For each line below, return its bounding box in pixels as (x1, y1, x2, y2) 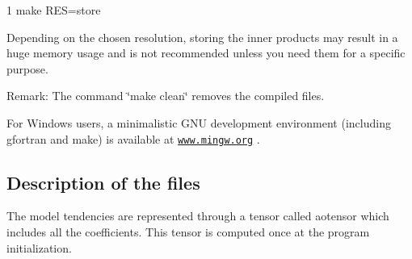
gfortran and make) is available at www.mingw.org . (6, 130, 260, 147)
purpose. (6, 60, 48, 77)
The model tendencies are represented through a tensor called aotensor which (6, 207, 389, 224)
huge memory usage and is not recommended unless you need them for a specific (6, 44, 406, 61)
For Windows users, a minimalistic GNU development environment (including (6, 114, 391, 131)
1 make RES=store (6, 2, 101, 18)
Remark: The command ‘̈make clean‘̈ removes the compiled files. (6, 87, 325, 104)
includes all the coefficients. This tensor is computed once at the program (6, 223, 370, 240)
